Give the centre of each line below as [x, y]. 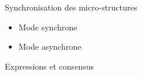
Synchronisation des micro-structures [71, 7]
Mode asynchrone [50, 46]
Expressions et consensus [49, 66]
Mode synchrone [48, 27]
